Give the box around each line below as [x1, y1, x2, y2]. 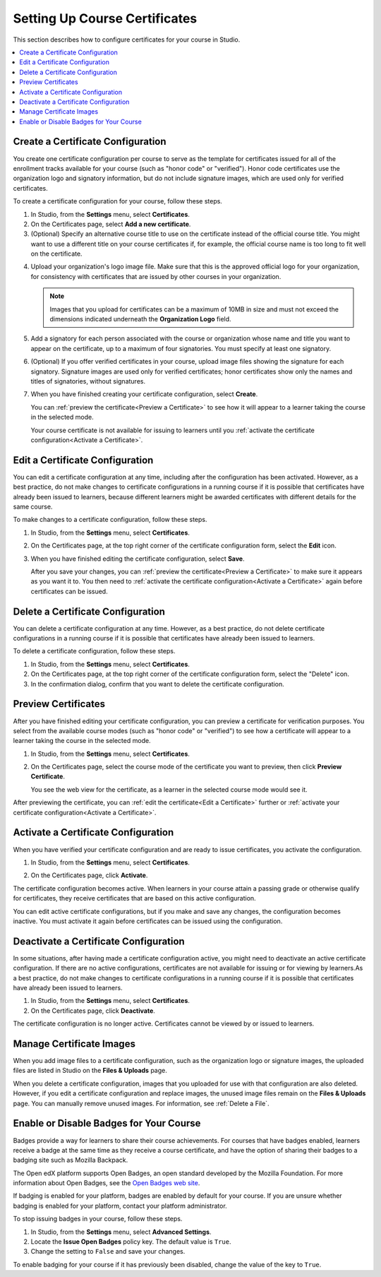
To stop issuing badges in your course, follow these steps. [13, 1215, 183, 1223]
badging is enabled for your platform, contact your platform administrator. [13, 1201, 227, 1210]
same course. [13, 502, 53, 511]
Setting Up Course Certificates [13, 11, 198, 26]
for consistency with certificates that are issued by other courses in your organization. [30, 272, 282, 280]
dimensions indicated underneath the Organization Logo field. [49, 315, 232, 323]
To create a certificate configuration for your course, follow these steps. [13, 197, 222, 206]
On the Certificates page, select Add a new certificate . [30, 220, 191, 228]
